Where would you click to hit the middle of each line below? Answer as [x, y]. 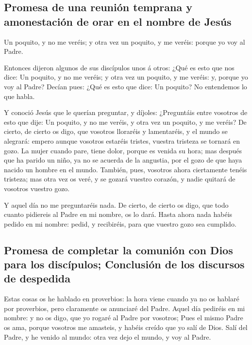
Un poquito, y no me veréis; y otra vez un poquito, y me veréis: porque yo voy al [125, 41]
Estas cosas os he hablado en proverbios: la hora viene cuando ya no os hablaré [122, 299]
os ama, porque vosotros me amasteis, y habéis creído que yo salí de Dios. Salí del [126, 327]
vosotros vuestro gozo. [37, 188]
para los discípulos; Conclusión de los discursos [124, 264]
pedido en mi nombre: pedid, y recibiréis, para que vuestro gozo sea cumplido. [120, 223]
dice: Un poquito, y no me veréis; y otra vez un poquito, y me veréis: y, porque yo [126, 77]
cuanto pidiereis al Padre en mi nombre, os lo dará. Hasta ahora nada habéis [118, 214]
